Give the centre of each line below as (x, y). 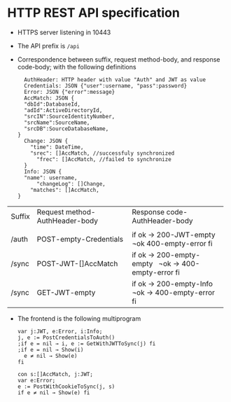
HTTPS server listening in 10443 (64, 32)
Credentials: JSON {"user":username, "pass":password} (106, 85)
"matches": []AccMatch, (65, 190)
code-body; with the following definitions (77, 67)
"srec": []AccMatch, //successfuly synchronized (103, 153)
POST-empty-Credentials (80, 239)
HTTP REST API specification (93, 13)
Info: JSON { (43, 172)
